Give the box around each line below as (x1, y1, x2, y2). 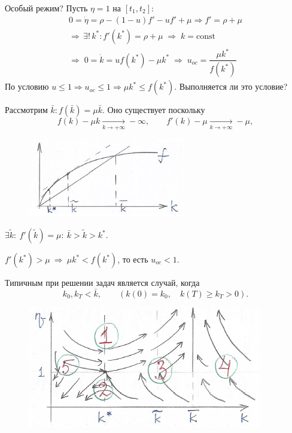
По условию (5, 80, 49, 93)
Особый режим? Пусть (5, 2, 88, 14)
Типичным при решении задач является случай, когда (5, 276, 200, 289)
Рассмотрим (5, 103, 48, 116)
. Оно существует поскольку (102, 103, 205, 116)
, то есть (117, 253, 148, 266)
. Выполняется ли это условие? (174, 80, 288, 93)
